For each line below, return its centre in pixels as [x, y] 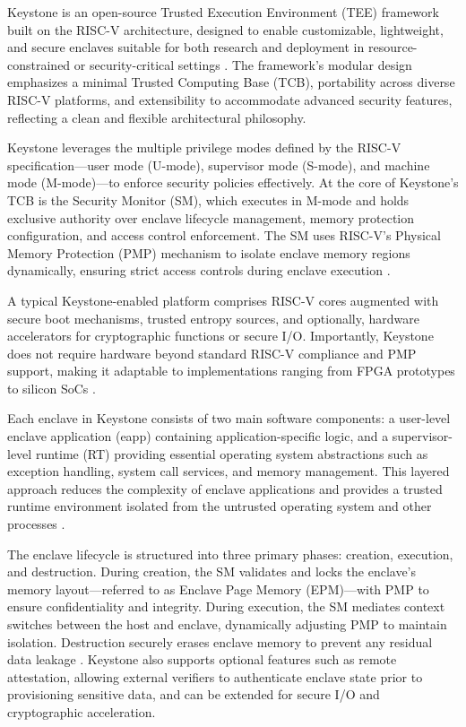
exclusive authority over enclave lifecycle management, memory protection [211, 217]
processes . [36, 524]
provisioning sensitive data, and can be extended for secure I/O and [194, 694]
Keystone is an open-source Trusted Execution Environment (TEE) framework [223, 12]
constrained [39, 64]
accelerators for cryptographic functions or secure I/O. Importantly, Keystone [220, 336]
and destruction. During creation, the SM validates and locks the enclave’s [212, 571]
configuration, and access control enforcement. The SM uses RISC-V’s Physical [224, 235]
